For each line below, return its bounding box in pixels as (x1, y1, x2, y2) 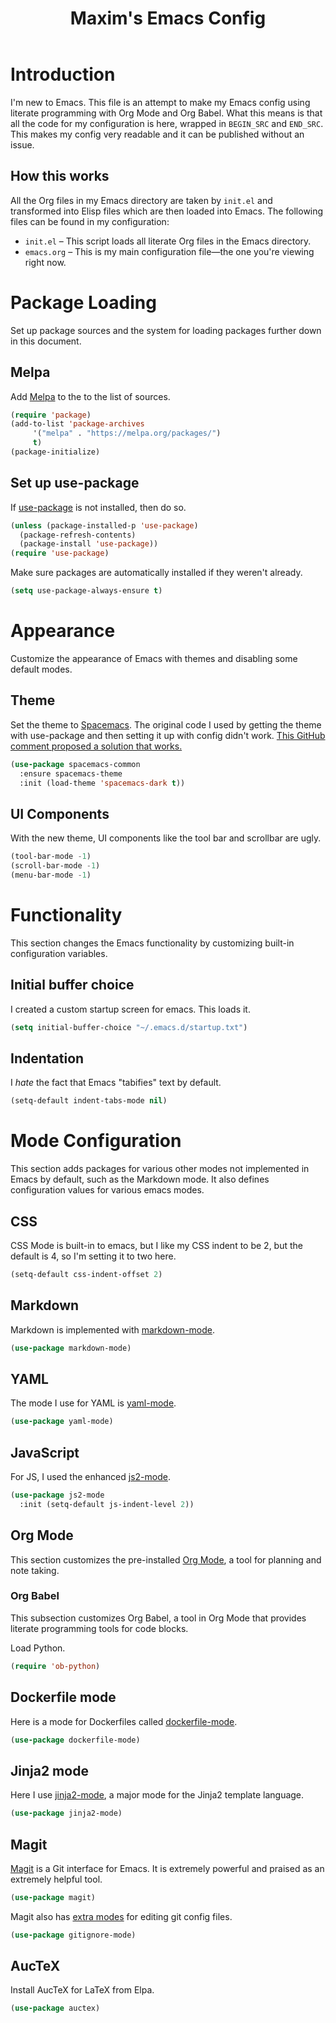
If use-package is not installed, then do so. (10, 501, 187, 513)
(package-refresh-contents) (19, 530, 137, 540)
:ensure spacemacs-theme (19, 768, 123, 779)
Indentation (10, 1050, 85, 1067)
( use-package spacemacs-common (10, 759, 141, 769)
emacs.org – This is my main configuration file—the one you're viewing (24, 245, 315, 257)
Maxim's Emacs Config (69, 7, 267, 30)
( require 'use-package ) (10, 548, 110, 559)
